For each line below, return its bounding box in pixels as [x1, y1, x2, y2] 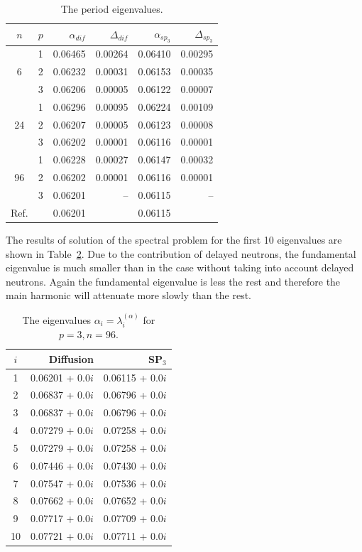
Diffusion [48, 351, 94, 366]
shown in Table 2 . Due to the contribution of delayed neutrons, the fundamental [6, 246, 356, 261]
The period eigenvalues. [60, 1, 163, 16]
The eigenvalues [22, 312, 91, 327]
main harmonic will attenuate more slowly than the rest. [6, 288, 251, 303]
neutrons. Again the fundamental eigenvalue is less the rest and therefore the [6, 274, 341, 288]
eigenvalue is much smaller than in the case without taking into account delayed [6, 260, 354, 275]
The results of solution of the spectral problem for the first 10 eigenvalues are [6, 232, 342, 247]
